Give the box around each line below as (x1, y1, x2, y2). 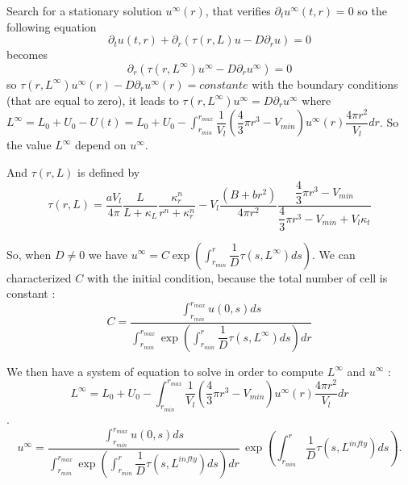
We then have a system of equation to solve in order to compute (6, 362, 324, 379)
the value (6, 136, 52, 153)
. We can (312, 245, 356, 262)
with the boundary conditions (252, 75, 398, 92)
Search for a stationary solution (6, 2, 162, 19)
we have (88, 245, 128, 262)
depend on (75, 136, 127, 153)
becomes (6, 46, 48, 63)
